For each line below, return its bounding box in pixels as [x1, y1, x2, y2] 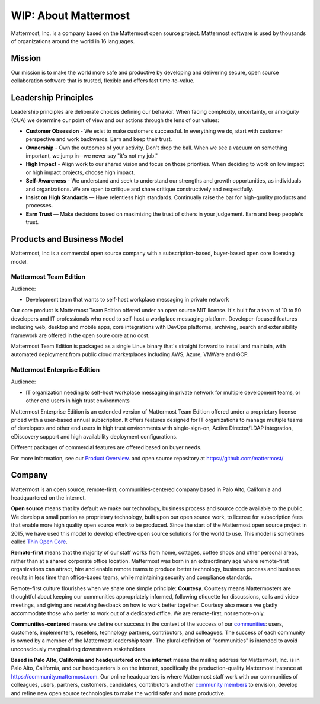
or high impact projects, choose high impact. [25, 169, 136, 176]
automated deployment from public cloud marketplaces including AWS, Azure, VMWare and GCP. [11, 351, 249, 358]
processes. [25, 202, 53, 209]
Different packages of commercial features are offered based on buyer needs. [11, 444, 202, 451]
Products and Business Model [11, 234, 124, 244]
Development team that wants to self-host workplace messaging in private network [25, 296, 229, 303]
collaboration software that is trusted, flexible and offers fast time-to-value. [11, 77, 195, 84]
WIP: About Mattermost [11, 9, 130, 22]
